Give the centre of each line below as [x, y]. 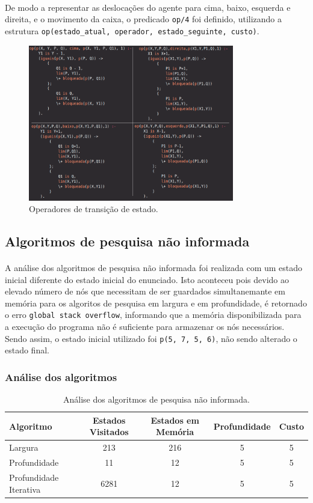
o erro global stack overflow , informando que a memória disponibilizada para [153, 315]
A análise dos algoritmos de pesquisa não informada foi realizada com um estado [154, 268]
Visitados [109, 432]
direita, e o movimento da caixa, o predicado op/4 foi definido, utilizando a [144, 19]
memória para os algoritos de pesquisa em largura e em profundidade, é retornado [156, 303]
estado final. [27, 350]
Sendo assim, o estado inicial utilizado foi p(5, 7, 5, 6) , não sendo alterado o [151, 338]
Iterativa [25, 489]
